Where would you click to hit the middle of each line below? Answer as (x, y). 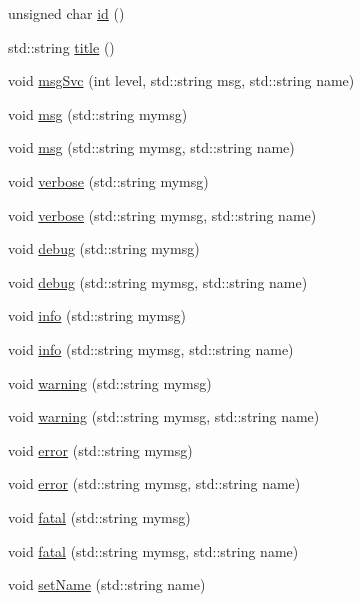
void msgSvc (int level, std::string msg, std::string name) (181, 80)
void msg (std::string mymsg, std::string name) (151, 147)
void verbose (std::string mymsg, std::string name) (162, 214)
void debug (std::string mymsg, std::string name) (158, 281)
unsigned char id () (66, 13)
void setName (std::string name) (107, 584)
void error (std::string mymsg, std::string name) (154, 483)
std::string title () (61, 46)
